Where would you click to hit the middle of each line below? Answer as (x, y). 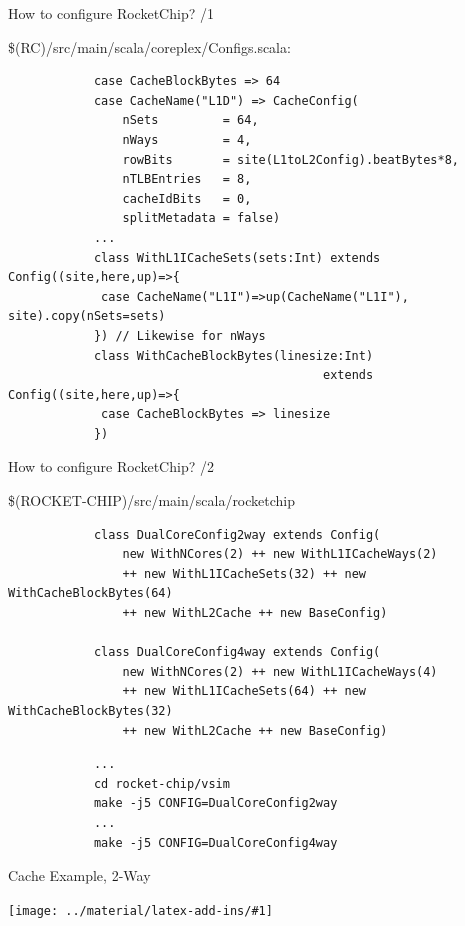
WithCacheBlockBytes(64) (90, 593)
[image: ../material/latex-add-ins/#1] (140, 910)
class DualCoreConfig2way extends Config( (237, 534)
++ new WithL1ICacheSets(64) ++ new (244, 691)
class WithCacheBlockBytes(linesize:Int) (233, 355)
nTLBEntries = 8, (187, 179)
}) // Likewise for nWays (179, 335)
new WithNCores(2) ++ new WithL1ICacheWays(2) (280, 554)
